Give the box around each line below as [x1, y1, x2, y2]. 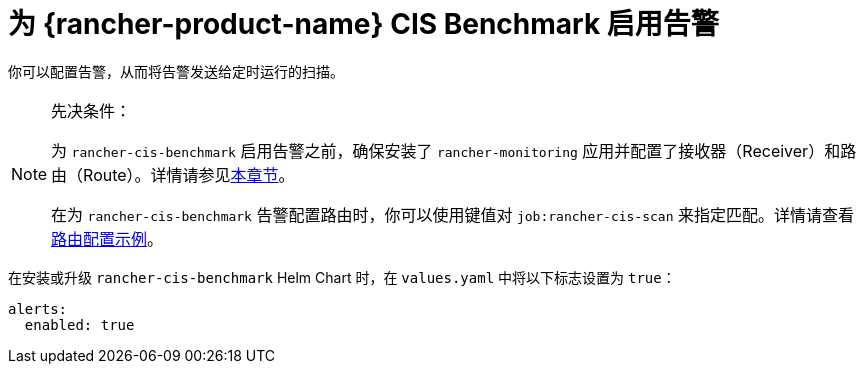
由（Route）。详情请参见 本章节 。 [51, 164, 295, 185]
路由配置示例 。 [51, 228, 164, 249]
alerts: [8, 300, 68, 317]
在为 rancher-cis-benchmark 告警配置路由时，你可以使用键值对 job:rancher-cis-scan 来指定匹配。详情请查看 [51, 204, 855, 225]
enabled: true [24, 316, 135, 333]
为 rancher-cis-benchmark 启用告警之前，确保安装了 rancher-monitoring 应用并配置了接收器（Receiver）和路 [51, 140, 857, 161]
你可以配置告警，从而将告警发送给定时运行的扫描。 [8, 62, 344, 80]
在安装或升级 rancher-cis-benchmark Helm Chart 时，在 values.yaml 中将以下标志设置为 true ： [8, 268, 676, 286]
